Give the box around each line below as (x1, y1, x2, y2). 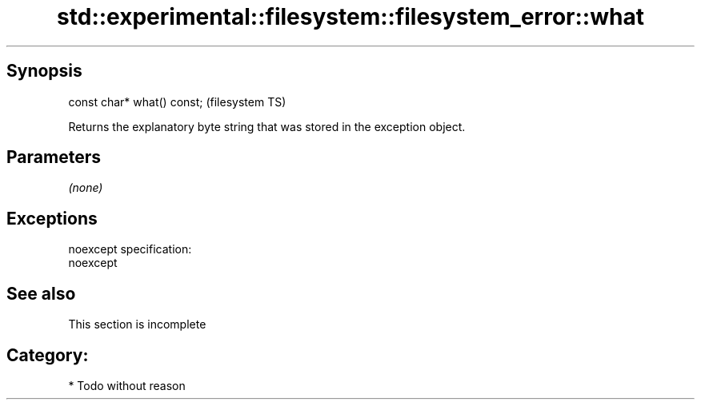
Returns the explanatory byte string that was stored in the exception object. (68, 119, 466, 133)
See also (6, 283, 76, 304)
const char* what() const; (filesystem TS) (68, 94, 286, 109)
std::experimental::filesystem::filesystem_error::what (57, 3, 644, 30)
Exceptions (6, 208, 98, 229)
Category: (6, 344, 89, 365)
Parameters (6, 147, 101, 168)
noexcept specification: (68, 242, 192, 257)
